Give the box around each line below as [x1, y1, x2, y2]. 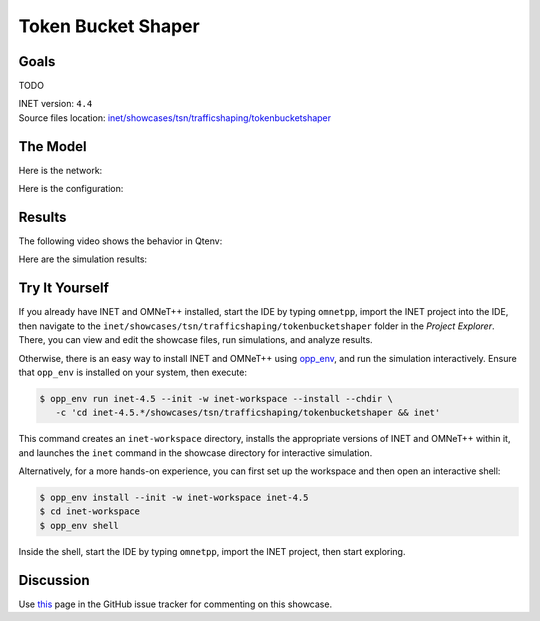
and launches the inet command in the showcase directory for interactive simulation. [18, 446, 373, 459]
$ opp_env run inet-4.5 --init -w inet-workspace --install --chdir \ [39, 393, 394, 404]
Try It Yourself [18, 280, 110, 297]
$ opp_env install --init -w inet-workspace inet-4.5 [39, 492, 309, 504]
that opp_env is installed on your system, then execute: [18, 366, 247, 378]
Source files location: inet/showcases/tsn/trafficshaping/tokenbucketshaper [18, 111, 332, 124]
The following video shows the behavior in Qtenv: [18, 235, 223, 247]
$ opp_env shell [39, 520, 120, 531]
